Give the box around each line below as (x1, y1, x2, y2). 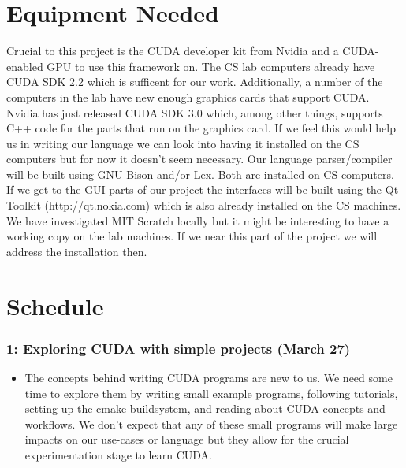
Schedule (6, 289, 104, 321)
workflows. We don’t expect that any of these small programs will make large (24, 415, 398, 432)
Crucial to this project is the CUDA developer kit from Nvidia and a (6, 43, 339, 59)
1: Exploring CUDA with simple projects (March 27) (6, 338, 351, 358)
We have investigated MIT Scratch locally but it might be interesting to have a (6, 212, 389, 228)
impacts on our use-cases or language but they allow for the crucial (24, 431, 349, 448)
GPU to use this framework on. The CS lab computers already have (47, 58, 375, 74)
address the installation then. (6, 243, 147, 259)
